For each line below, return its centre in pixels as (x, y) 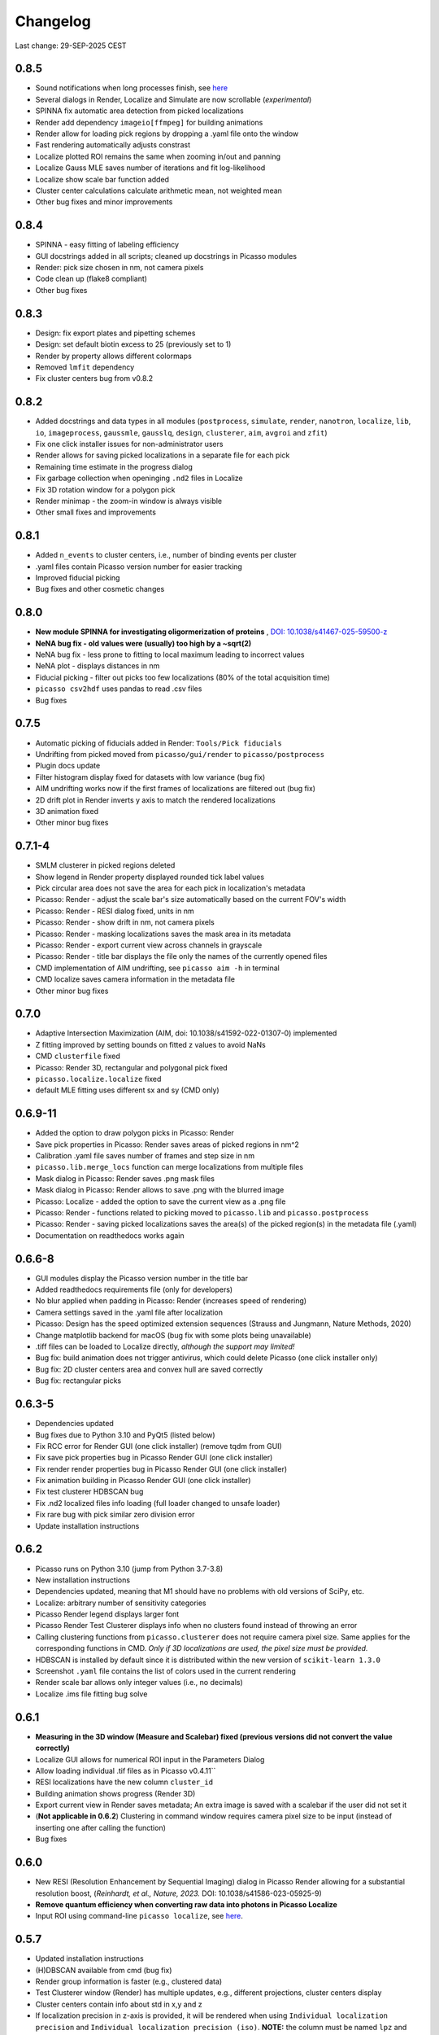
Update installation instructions (87, 1525)
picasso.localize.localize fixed (98, 1079)
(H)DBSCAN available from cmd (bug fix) (104, 1970)
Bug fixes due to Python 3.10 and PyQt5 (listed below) (125, 1435)
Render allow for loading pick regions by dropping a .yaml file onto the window (167, 133)
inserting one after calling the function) (101, 1827)
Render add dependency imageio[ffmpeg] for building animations (149, 122)
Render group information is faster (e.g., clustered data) (129, 1981)
